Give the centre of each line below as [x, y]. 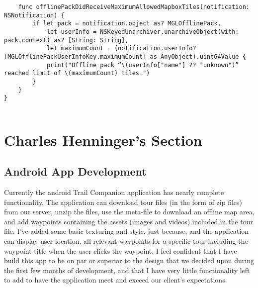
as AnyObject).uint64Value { [198, 56]
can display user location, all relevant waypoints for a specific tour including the [126, 241]
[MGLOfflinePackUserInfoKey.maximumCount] [75, 56]
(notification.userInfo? [155, 48]
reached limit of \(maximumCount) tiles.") [77, 73]
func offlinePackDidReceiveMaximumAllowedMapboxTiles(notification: [134, 7]
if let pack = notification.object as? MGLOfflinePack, [127, 24]
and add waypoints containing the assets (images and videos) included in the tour [129, 221]
